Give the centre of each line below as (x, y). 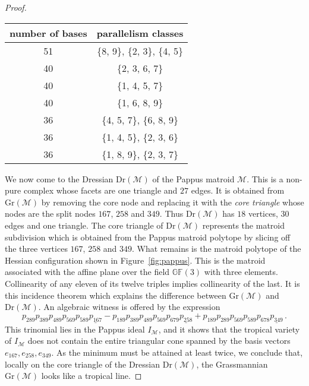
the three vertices (36, 249)
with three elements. (241, 272)
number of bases (48, 33)
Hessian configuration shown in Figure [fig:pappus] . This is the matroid (135, 260)
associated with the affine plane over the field (87, 272)
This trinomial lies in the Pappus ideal (75, 329)
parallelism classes (140, 33)
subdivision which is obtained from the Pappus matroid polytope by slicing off (148, 237)
